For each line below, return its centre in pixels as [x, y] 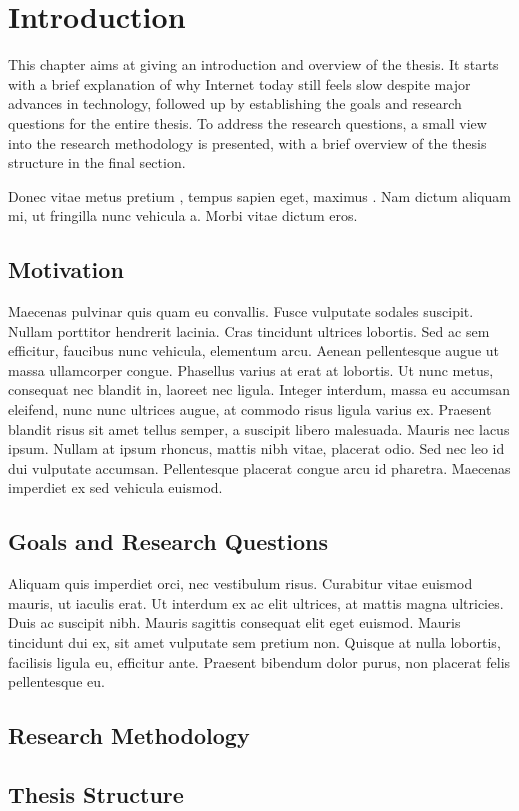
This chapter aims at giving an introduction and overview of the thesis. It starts [253, 64]
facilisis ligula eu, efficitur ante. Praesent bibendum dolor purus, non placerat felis [259, 661]
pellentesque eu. [56, 681]
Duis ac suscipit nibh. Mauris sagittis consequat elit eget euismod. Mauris [234, 622]
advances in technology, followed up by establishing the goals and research [235, 103]
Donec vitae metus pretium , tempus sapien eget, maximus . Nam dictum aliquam [259, 195]
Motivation [66, 269]
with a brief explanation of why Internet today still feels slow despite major [239, 83]
